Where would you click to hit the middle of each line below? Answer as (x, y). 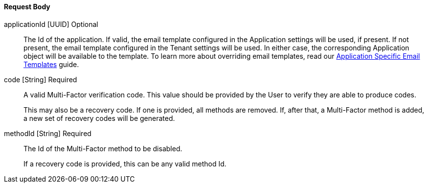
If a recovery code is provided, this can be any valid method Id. (125, 164)
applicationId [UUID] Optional (51, 24)
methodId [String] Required (48, 133)
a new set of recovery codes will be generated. (99, 118)
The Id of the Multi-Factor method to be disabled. (103, 148)
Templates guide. (51, 64)
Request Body (27, 7)
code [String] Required (41, 79)
